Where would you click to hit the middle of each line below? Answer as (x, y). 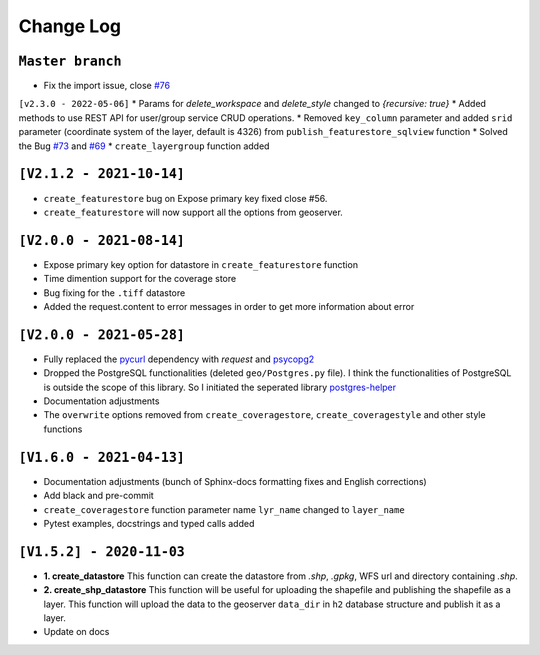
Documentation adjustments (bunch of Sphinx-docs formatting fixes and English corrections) (235, 481)
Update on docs (76, 632)
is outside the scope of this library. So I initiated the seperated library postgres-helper (220, 387)
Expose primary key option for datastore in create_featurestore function (201, 264)
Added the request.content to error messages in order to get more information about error (229, 306)
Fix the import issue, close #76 (106, 86)
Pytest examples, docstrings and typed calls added (149, 523)
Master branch (70, 61)
